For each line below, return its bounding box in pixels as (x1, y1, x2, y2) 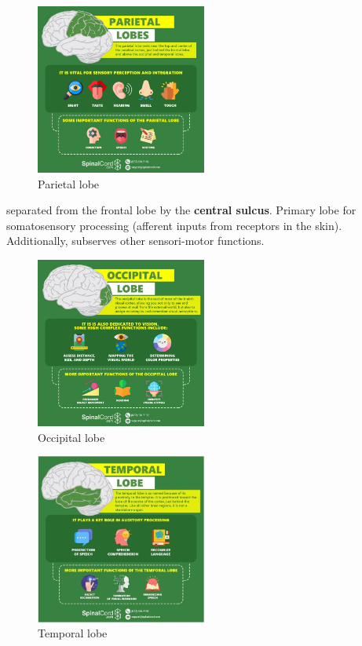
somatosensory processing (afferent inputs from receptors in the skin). (6, 217, 342, 233)
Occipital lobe (38, 429, 105, 445)
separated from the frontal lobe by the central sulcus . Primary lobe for (6, 202, 357, 218)
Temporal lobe (38, 625, 108, 641)
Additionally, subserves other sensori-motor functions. (6, 232, 265, 249)
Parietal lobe (38, 175, 100, 192)
